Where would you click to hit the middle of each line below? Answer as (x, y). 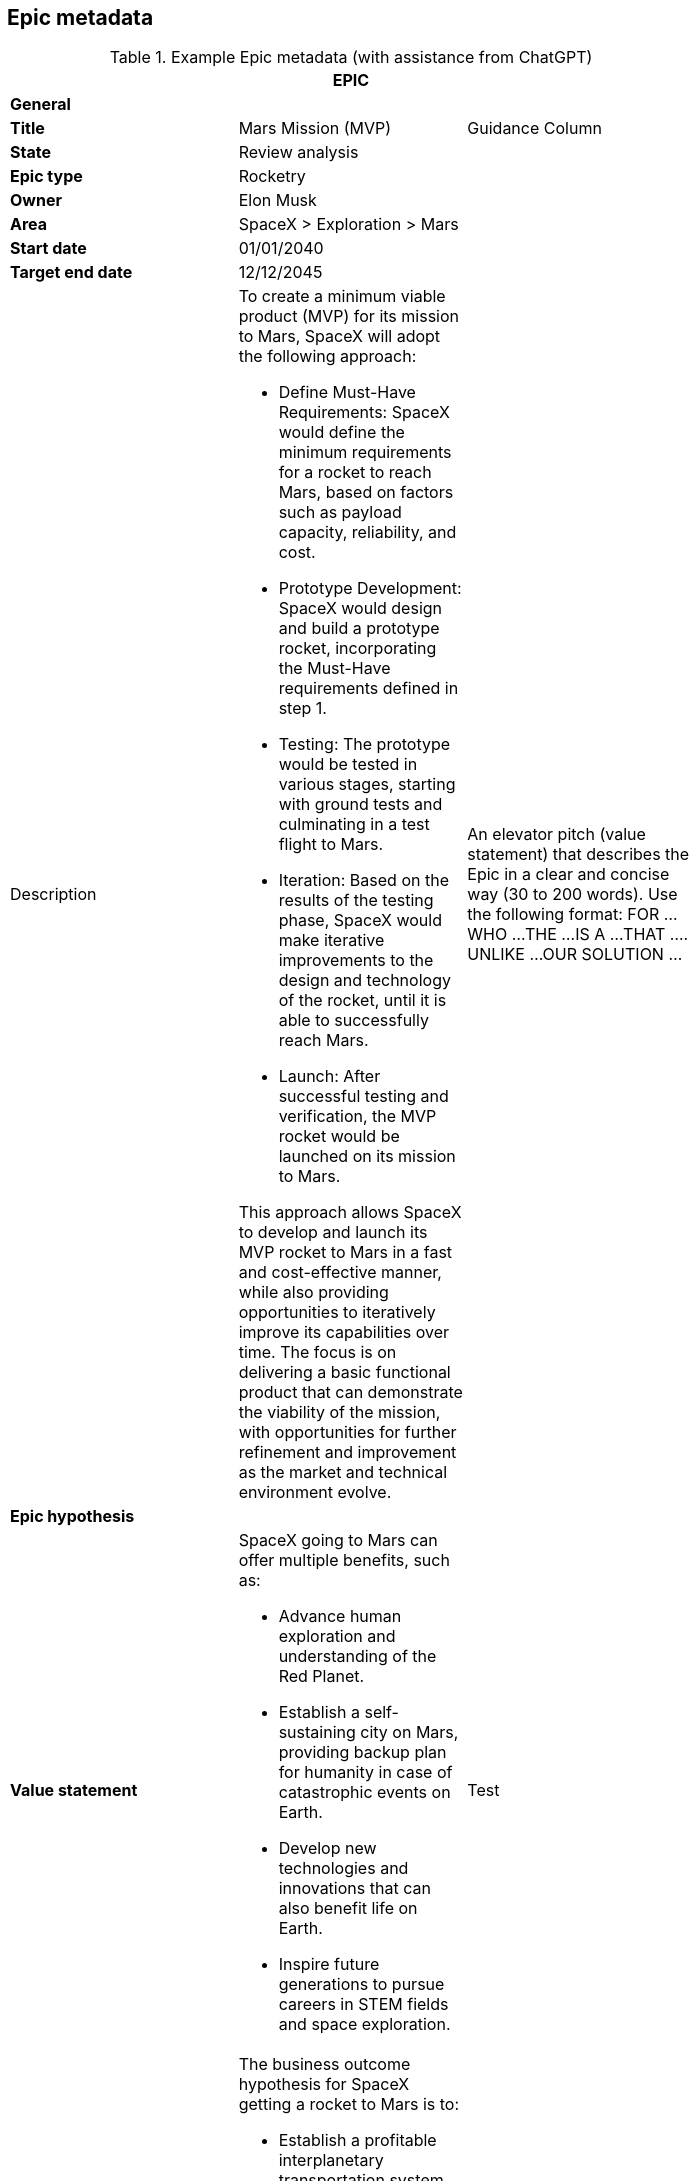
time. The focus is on (317, 1352)
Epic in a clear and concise (568, 874)
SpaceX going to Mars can (338, 1540)
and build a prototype (359, 628)
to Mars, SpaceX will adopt (339, 336)
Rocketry (272, 176)
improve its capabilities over (344, 1332)
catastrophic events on (364, 1792)
